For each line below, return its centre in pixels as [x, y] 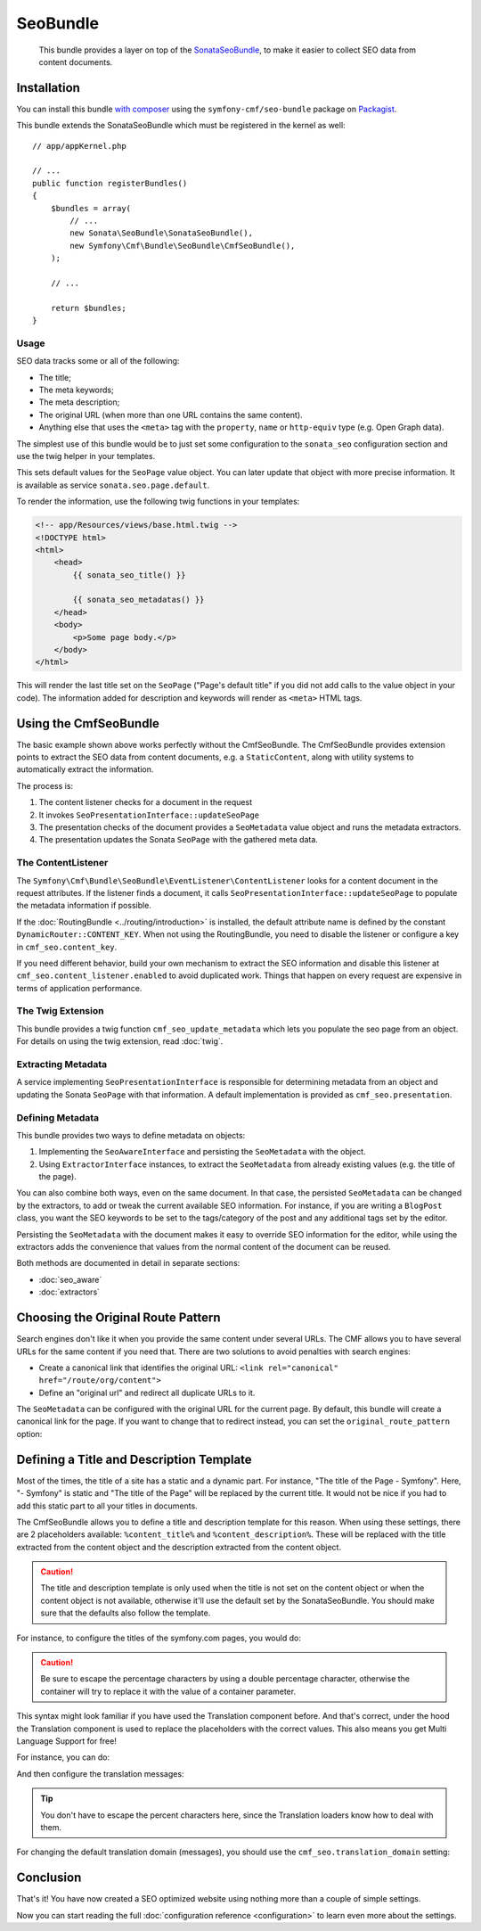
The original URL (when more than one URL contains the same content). [171, 415]
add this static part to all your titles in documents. [107, 1506]
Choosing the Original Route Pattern [119, 1318]
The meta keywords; [77, 390]
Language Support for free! [67, 1741]
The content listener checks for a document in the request [146, 802]
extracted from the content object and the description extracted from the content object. [179, 1547]
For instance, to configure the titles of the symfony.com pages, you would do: [159, 1638]
